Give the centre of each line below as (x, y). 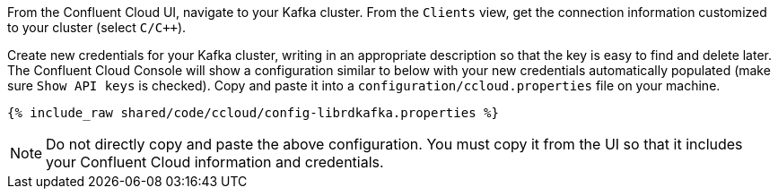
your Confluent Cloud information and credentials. (215, 162)
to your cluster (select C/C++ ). (97, 27)
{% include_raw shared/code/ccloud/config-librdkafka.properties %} (253, 113)
